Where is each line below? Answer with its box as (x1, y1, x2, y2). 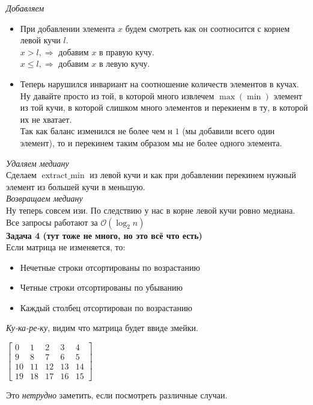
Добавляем (6, 2, 44, 14)
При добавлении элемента (20, 22, 115, 34)
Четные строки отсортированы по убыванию (20, 281, 183, 294)
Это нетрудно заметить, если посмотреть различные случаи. (6, 389, 228, 401)
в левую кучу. (99, 57, 150, 70)
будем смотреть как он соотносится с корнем (125, 22, 290, 34)
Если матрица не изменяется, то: (6, 241, 126, 253)
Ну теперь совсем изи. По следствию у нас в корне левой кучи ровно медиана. (6, 203, 296, 216)
